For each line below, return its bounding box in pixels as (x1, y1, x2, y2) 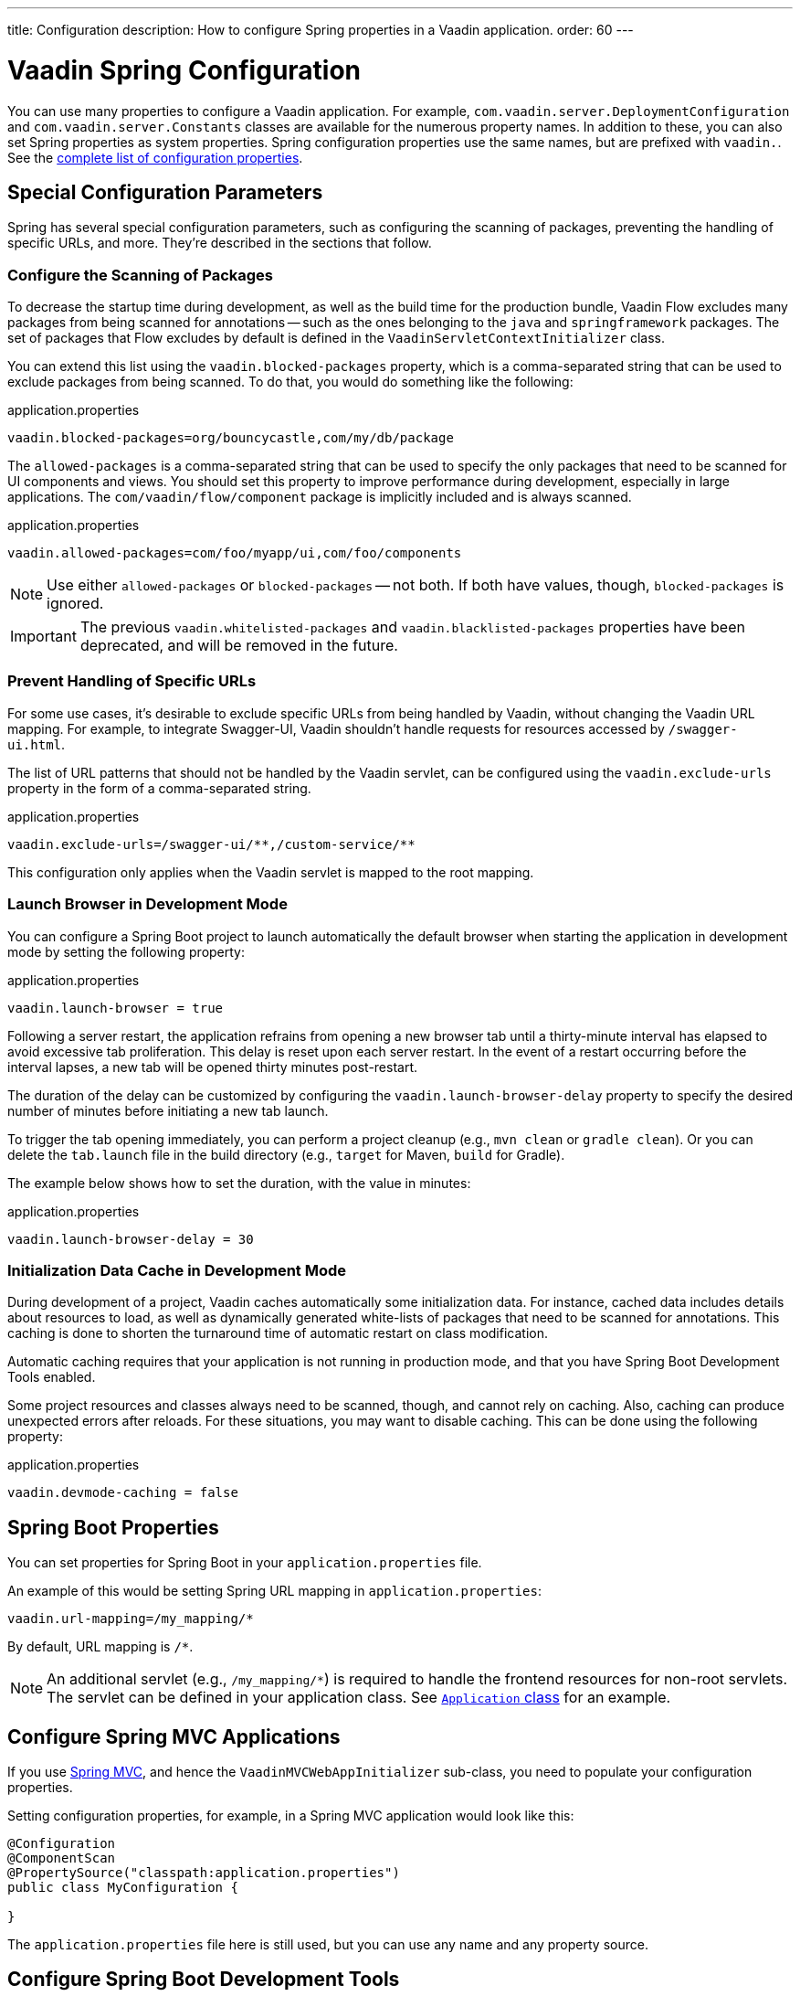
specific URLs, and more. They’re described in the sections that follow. (7, 235, 432, 251)
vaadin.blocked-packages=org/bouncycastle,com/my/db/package (7, 430, 454, 446)
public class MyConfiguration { (7, 1880, 238, 1895)
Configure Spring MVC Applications (7, 1725, 341, 1748)
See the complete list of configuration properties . (7, 149, 303, 165)
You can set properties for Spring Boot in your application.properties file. (7, 1555, 482, 1571)
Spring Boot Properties (7, 1515, 219, 1539)
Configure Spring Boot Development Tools (7, 1968, 400, 1991)
